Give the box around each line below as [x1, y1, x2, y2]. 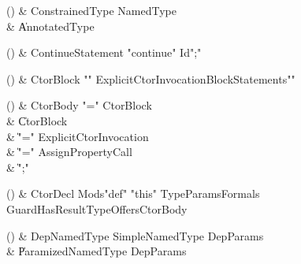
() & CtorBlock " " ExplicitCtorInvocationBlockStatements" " [6, 70, 295, 87]
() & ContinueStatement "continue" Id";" [6, 44, 202, 61]
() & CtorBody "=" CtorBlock [6, 97, 152, 113]
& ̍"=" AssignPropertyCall [6, 143, 132, 160]
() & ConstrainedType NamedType [6, 2, 177, 18]
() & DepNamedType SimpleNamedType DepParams [6, 227, 264, 244]
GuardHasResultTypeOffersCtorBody [6, 200, 188, 217]
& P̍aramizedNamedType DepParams [6, 243, 187, 259]
